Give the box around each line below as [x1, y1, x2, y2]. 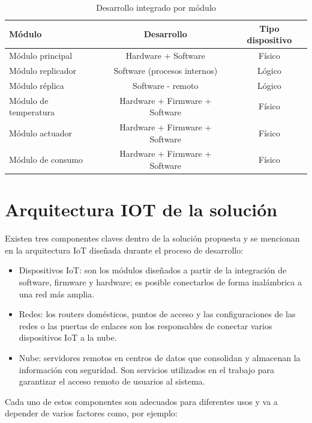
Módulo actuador [9, 126, 73, 139]
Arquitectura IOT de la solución [5, 197, 278, 222]
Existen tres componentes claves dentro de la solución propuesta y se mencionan [5, 232, 300, 245]
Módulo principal [9, 49, 73, 62]
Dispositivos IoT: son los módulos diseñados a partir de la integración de [19, 264, 287, 276]
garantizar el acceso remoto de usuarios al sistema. [19, 375, 205, 388]
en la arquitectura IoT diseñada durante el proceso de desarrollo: [5, 243, 244, 256]
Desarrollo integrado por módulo [96, 1, 216, 13]
